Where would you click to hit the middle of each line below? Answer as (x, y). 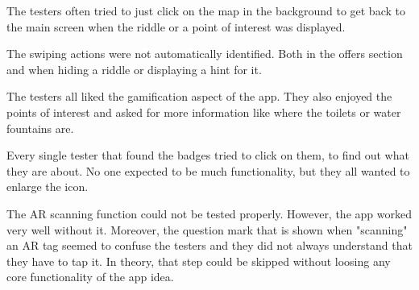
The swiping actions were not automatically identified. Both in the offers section (205, 54)
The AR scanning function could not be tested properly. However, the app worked (209, 213)
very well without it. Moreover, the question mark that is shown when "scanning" (207, 229)
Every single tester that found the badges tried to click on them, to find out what (208, 155)
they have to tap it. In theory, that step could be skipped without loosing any (199, 261)
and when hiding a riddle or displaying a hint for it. (134, 69)
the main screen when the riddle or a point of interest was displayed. (176, 26)
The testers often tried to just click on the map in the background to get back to (206, 10)
